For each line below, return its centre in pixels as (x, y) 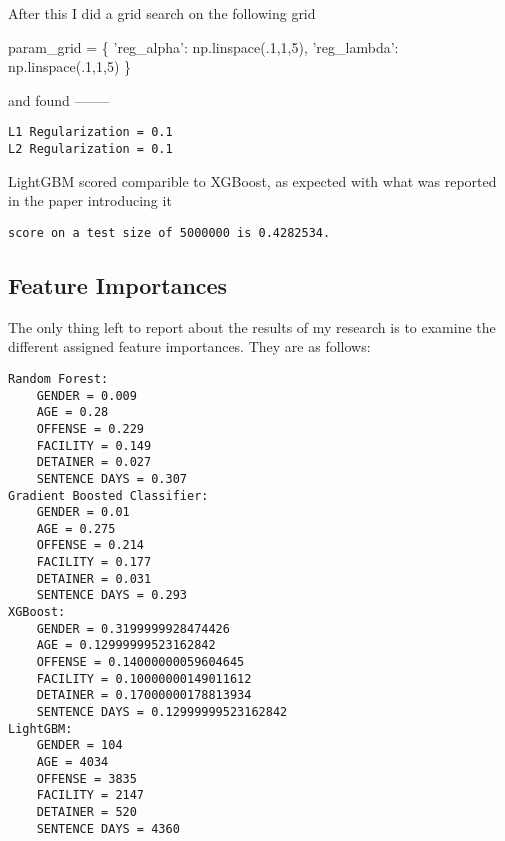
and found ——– (59, 99)
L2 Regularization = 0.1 (90, 149)
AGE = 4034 (72, 762)
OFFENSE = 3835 (86, 778)
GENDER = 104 (79, 745)
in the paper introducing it (90, 200)
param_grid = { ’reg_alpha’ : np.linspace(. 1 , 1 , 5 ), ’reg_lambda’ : (203, 46)
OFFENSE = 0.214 (90, 545)
